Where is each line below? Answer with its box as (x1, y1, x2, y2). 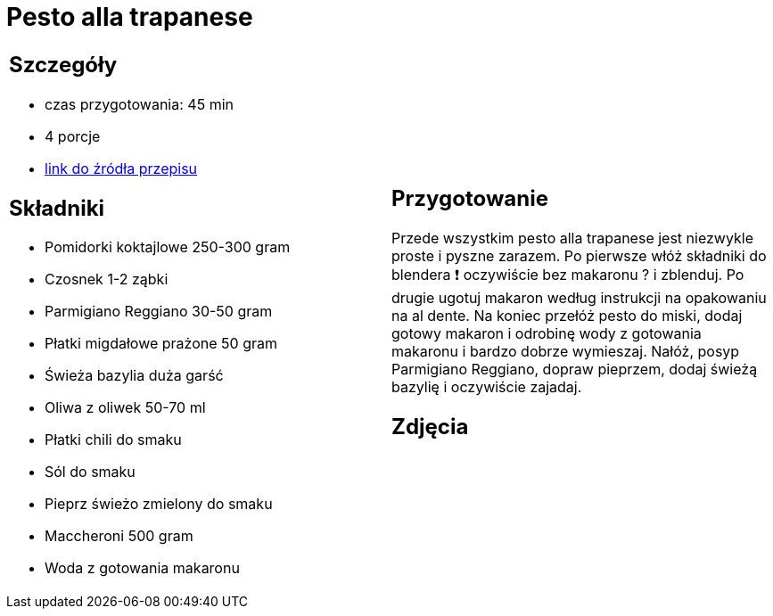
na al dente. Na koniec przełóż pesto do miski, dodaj (391, 307, 743, 325)
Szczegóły (9, 51, 118, 78)
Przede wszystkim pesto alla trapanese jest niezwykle (391, 229, 753, 248)
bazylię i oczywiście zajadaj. (391, 378, 582, 397)
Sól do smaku (45, 463, 136, 481)
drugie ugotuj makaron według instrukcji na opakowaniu (391, 289, 767, 308)
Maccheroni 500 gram (45, 527, 193, 546)
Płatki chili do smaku (45, 431, 182, 449)
